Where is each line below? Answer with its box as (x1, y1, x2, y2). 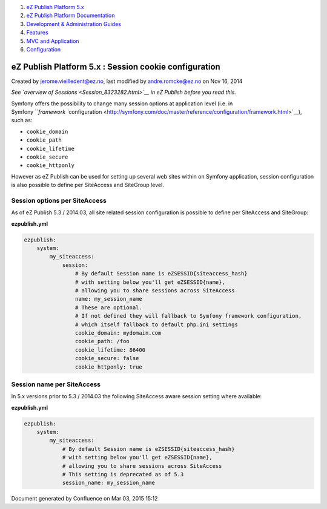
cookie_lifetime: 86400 (74, 346, 145, 353)
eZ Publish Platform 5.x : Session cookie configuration (11, 61, 220, 72)
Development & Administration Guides (26, 20, 121, 27)
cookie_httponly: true (74, 363, 142, 370)
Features (26, 29, 48, 36)
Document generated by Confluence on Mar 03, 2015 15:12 (11, 495, 158, 502)
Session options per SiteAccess (11, 196, 107, 205)
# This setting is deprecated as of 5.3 (62, 471, 184, 478)
